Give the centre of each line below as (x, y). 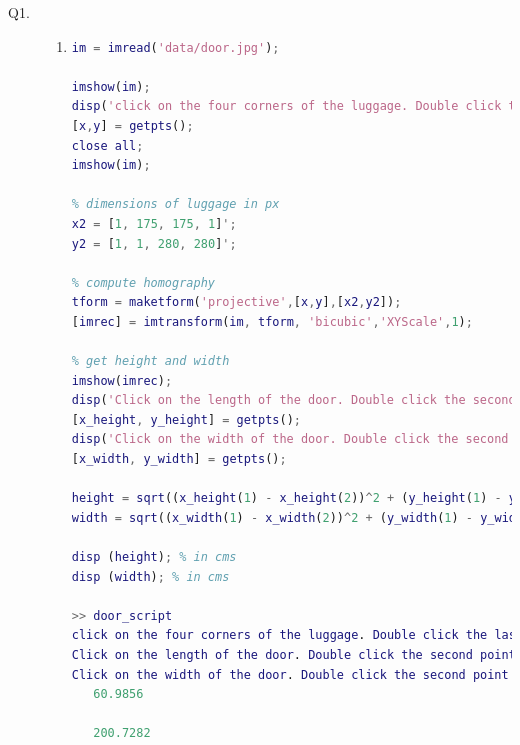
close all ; (107, 145)
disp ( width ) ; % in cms (150, 576)
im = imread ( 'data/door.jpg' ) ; (175, 47)
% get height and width (150, 361)
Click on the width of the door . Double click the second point (290, 674)
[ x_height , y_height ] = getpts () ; (186, 419)
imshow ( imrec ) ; (122, 380)
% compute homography (143, 282)
